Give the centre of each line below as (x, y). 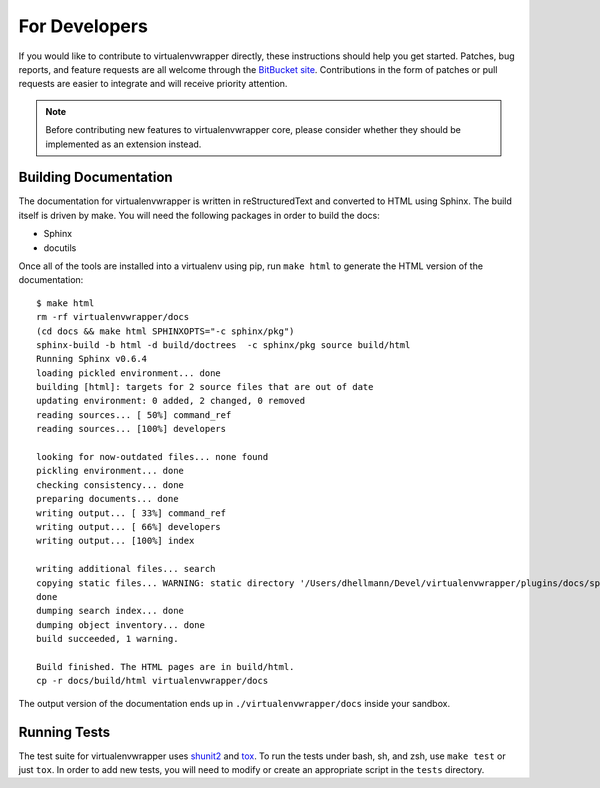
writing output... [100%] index (115, 541)
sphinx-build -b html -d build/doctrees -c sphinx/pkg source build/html (223, 344)
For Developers (83, 26)
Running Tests (64, 731)
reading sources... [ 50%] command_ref (134, 414)
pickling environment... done (110, 471)
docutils (60, 247)
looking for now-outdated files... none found (152, 457)
